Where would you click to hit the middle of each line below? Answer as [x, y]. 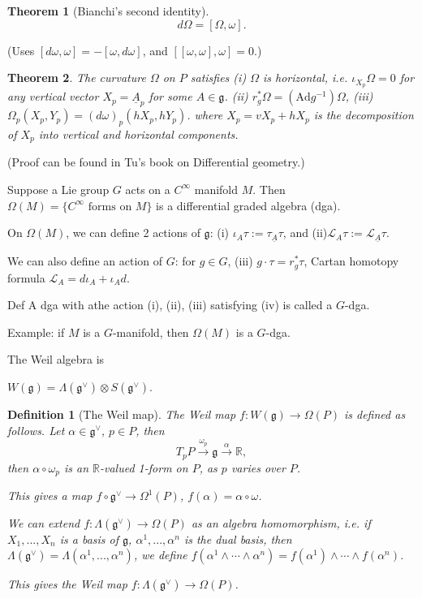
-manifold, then [151, 332]
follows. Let [36, 430]
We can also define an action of [85, 261]
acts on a [148, 189]
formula [26, 277]
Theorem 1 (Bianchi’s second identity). [108, 11]
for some [170, 96]
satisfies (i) [218, 78]
